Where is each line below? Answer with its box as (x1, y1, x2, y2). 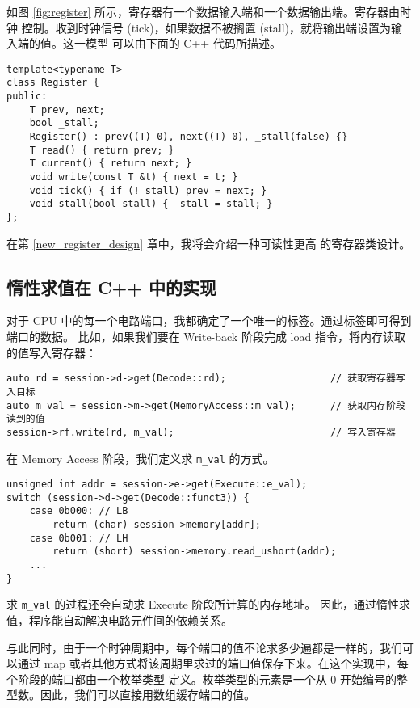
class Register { (6, 77, 99, 89)
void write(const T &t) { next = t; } (29, 171, 238, 183)
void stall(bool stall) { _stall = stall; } (29, 198, 273, 210)
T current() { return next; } (29, 158, 192, 170)
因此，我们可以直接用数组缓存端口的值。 (40, 686, 255, 703)
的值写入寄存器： (6, 343, 97, 360)
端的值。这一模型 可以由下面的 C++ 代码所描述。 (17, 35, 281, 52)
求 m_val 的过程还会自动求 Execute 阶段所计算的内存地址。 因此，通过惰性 (6, 596, 399, 613)
